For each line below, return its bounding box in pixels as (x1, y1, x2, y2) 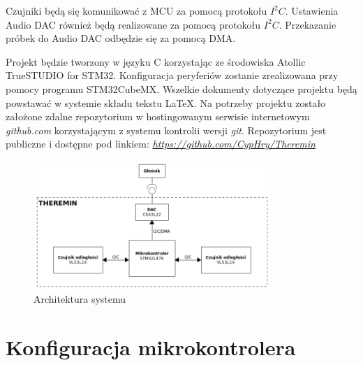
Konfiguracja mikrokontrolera (6, 333, 296, 362)
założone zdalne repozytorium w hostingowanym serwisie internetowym (6, 109, 310, 124)
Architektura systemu (34, 292, 126, 306)
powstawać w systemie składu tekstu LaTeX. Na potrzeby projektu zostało (6, 95, 326, 110)
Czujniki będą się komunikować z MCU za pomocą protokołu (6, 3, 267, 17)
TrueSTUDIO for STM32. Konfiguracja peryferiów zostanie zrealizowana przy (6, 68, 339, 83)
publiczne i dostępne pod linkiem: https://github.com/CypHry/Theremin (6, 136, 316, 151)
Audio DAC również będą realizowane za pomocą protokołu (6, 17, 261, 31)
